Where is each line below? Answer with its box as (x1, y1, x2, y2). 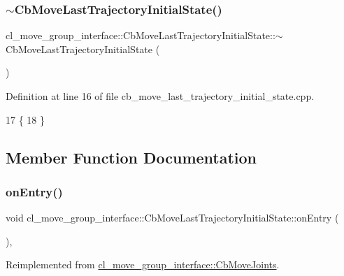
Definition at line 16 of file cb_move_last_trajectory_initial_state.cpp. (6, 89, 315, 103)
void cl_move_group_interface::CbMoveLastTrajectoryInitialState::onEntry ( (6, 210, 339, 225)
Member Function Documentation (6, 146, 257, 168)
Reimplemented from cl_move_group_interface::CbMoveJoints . (6, 257, 280, 272)
